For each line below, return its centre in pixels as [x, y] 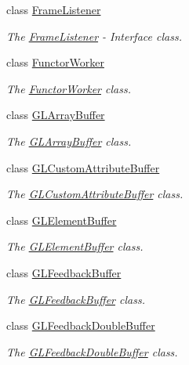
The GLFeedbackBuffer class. [76, 299]
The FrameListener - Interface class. [94, 36]
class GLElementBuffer [62, 220]
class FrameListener [54, 9]
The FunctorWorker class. [69, 88]
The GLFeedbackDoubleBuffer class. [92, 351]
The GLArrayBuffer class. [69, 141]
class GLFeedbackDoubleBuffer [81, 325]
